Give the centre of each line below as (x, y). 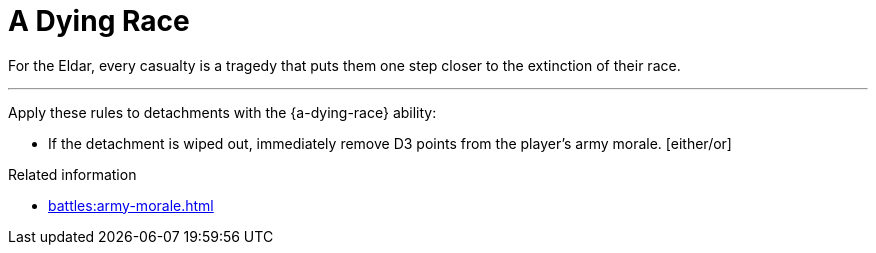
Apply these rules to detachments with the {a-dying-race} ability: (222, 112)
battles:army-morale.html (131, 205)
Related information (72, 174)
